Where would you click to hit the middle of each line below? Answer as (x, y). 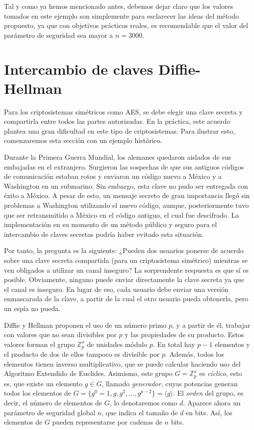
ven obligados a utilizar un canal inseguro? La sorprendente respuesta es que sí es (127, 270)
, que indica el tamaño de (140, 412)
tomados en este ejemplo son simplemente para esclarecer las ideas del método (122, 15)
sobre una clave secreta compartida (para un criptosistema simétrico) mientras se (126, 260)
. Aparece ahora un (212, 403)
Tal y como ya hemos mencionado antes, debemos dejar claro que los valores (119, 6)
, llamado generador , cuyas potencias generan (170, 383)
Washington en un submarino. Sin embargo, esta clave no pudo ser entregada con (126, 186)
